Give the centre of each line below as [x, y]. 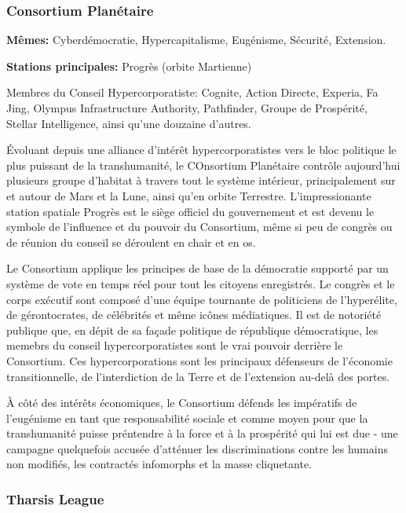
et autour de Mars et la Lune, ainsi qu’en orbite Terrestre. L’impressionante [189, 195]
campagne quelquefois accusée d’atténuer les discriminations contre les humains [197, 448]
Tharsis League [55, 498]
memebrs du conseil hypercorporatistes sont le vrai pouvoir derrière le [175, 345]
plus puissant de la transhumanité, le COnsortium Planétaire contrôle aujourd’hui [203, 165]
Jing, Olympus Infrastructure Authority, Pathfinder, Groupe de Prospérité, [187, 108]
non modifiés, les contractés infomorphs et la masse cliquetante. [159, 464]
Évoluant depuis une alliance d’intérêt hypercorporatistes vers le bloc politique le [201, 150]
